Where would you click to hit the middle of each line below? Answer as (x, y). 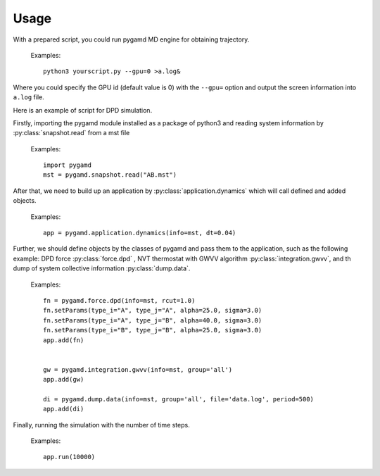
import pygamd (67, 165)
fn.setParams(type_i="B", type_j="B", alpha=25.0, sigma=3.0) (153, 330)
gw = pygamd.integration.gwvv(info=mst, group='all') (138, 369)
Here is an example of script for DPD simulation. (83, 110)
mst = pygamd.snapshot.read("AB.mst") (110, 175)
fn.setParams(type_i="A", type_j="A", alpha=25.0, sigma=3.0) (153, 311)
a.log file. (29, 97)
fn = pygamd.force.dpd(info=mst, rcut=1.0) (119, 300)
